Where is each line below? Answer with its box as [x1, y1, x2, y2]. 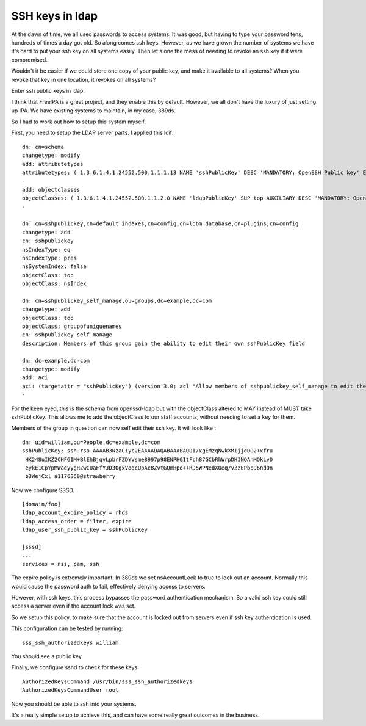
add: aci [22, 374, 48, 381]
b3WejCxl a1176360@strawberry [25, 473, 116, 480]
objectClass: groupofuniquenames [22, 323, 122, 330]
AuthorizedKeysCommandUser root [22, 687, 119, 694]
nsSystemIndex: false [22, 263, 87, 270]
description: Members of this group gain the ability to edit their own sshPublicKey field [22, 339, 305, 347]
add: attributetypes [22, 161, 84, 167]
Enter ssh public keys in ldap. [11, 87, 85, 94]
